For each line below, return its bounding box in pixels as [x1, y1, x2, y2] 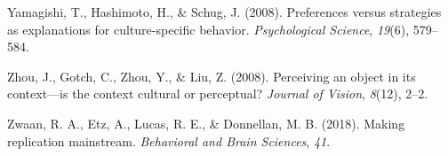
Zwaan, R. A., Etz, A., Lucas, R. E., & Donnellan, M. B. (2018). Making [7, 113, 405, 132]
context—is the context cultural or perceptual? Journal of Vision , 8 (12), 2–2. [7, 84, 428, 103]
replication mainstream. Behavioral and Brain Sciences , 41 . [7, 131, 331, 150]
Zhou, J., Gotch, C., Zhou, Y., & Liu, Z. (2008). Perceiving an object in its [7, 66, 416, 85]
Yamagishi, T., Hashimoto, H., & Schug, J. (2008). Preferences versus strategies [7, 3, 442, 20]
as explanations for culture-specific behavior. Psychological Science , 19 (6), [7, 19, 410, 38]
